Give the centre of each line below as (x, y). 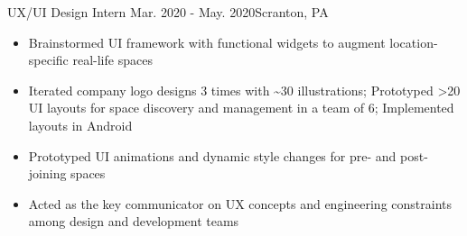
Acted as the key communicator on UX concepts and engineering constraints (240, 203)
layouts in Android (80, 125)
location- (414, 42)
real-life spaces (112, 60)
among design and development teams (134, 221)
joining (47, 173)
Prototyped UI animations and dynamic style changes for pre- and (212, 155)
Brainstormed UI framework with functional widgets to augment (207, 42)
